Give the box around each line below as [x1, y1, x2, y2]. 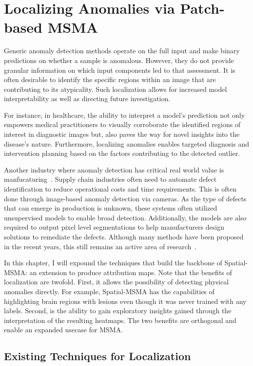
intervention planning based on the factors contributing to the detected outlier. [4, 148, 240, 158]
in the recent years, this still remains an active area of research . [4, 241, 197, 251]
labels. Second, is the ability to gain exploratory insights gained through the [4, 305, 232, 316]
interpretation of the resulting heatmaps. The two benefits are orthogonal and [4, 315, 236, 325]
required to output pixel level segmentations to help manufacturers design [4, 222, 224, 232]
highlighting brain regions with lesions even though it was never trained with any [4, 296, 247, 306]
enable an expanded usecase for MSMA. [4, 324, 123, 335]
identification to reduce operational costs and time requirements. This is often [4, 184, 236, 194]
